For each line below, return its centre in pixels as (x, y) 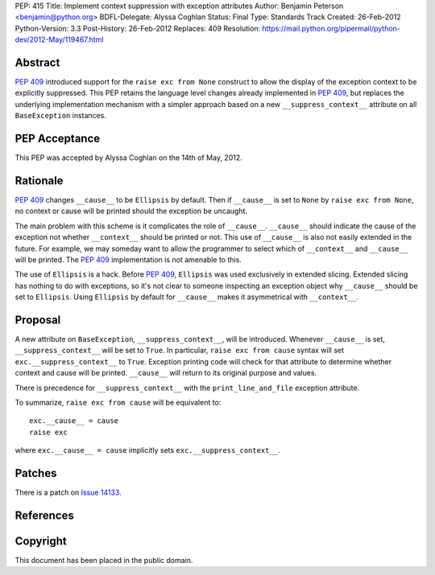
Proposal (38, 320)
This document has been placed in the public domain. (104, 561)
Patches (36, 473)
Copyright (41, 541)
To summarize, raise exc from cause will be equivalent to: (118, 403)
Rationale (39, 181)
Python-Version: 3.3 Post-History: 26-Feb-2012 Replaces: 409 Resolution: (138, 28)
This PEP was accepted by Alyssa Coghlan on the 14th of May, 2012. (129, 158)
